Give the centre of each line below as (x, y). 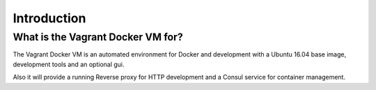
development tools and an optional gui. (69, 64)
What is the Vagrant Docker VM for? (98, 37)
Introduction (49, 18)
